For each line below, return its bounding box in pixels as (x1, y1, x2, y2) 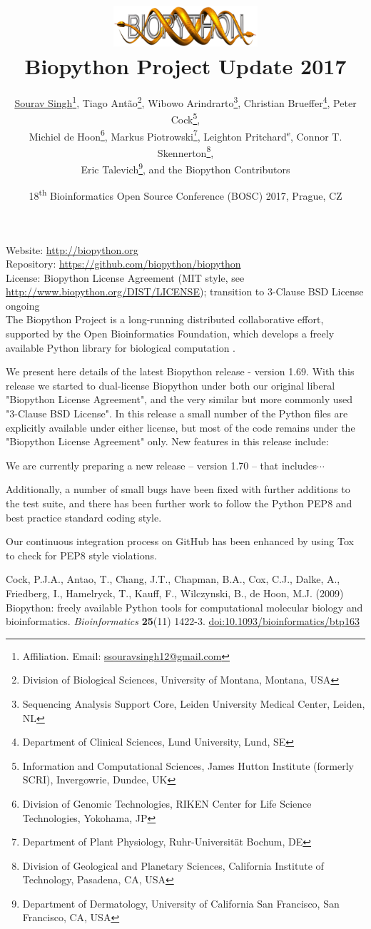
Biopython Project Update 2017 (24, 51, 347, 81)
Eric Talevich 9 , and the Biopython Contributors (81, 160, 290, 176)
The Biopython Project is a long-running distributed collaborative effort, (6, 312, 324, 327)
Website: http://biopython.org (6, 242, 138, 257)
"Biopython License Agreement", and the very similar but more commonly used (6, 392, 353, 407)
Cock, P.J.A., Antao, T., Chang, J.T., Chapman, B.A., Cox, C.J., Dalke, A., (6, 572, 340, 587)
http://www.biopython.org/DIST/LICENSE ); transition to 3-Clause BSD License (6, 284, 364, 299)
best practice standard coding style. (6, 509, 162, 524)
